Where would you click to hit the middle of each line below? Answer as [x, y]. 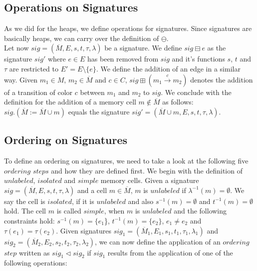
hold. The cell [25, 211]
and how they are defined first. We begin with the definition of [147, 170]
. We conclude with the [196, 92]
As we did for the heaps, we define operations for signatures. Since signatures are [128, 28]
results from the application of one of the [170, 252]
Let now [16, 48]
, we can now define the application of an [158, 241]
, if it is [83, 201]
